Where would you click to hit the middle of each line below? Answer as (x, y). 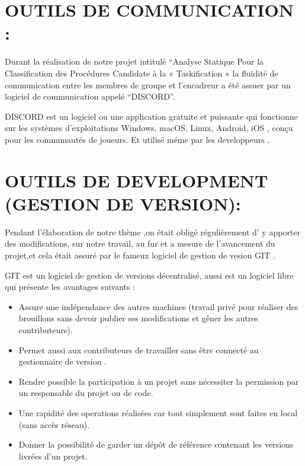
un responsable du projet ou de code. (86, 393)
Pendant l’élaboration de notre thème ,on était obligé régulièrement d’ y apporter (153, 232)
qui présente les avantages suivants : (70, 287)
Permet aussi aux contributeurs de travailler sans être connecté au (139, 349)
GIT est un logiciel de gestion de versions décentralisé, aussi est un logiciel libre (149, 275)
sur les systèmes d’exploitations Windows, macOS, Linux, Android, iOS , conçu (149, 128)
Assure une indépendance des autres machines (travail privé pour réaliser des (158, 306)
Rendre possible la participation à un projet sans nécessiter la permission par (159, 381)
